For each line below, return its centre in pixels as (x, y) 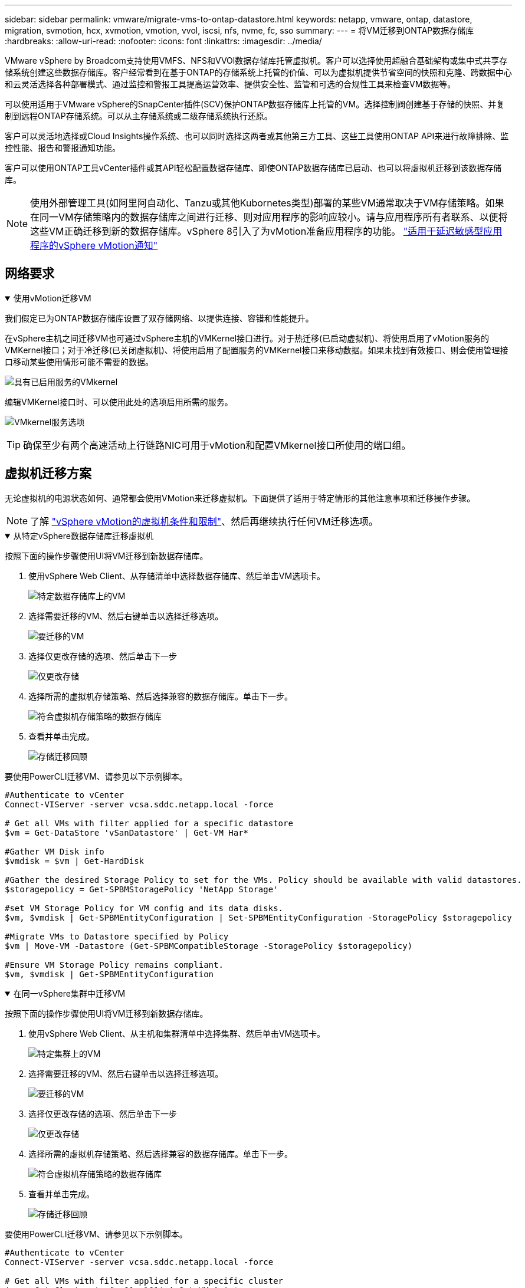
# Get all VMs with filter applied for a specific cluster (144, 1281)
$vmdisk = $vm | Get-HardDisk (75, 861)
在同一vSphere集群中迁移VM (69, 993)
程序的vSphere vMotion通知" (94, 245)
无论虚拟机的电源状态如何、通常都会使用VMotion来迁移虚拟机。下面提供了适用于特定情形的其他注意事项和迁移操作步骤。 (240, 498)
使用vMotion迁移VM (52, 298)
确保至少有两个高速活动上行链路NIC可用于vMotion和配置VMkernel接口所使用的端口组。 (217, 445)
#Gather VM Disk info (55, 851)
